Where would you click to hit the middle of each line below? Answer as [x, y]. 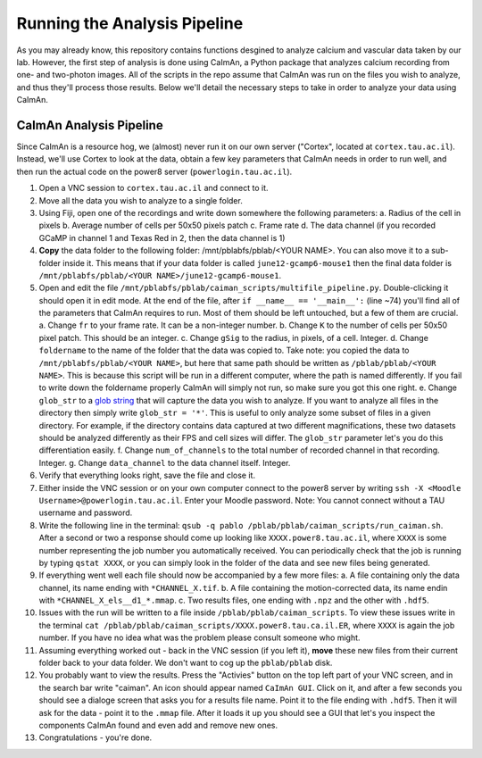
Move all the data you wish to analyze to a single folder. [141, 200]
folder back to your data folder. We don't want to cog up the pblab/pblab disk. [186, 663]
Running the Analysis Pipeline [130, 23]
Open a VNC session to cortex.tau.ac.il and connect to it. [154, 188]
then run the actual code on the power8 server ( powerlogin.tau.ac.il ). [154, 171]
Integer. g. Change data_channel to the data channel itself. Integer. [165, 462]
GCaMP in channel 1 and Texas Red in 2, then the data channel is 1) [162, 237]
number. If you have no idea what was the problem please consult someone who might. [199, 637]
